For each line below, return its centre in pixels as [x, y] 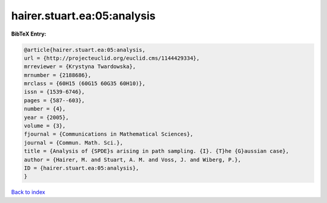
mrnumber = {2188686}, [58, 75]
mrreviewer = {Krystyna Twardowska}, [80, 67]
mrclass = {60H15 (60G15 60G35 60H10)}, [84, 84]
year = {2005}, [46, 117]
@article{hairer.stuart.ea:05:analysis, [84, 50]
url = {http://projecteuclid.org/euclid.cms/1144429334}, [112, 58]
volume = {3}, [45, 126]
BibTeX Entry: [29, 34]
